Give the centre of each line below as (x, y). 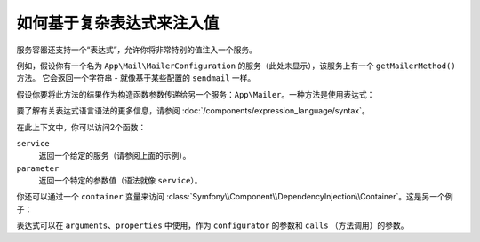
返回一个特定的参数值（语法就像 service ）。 (120, 181)
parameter (38, 168)
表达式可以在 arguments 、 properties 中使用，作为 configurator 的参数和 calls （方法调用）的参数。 (212, 225)
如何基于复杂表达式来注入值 (118, 23)
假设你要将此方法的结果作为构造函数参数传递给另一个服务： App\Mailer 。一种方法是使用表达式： (196, 94)
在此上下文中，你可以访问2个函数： (81, 127)
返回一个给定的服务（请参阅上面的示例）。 (115, 156)
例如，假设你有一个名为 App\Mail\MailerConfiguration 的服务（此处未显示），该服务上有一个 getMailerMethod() (236, 66)
